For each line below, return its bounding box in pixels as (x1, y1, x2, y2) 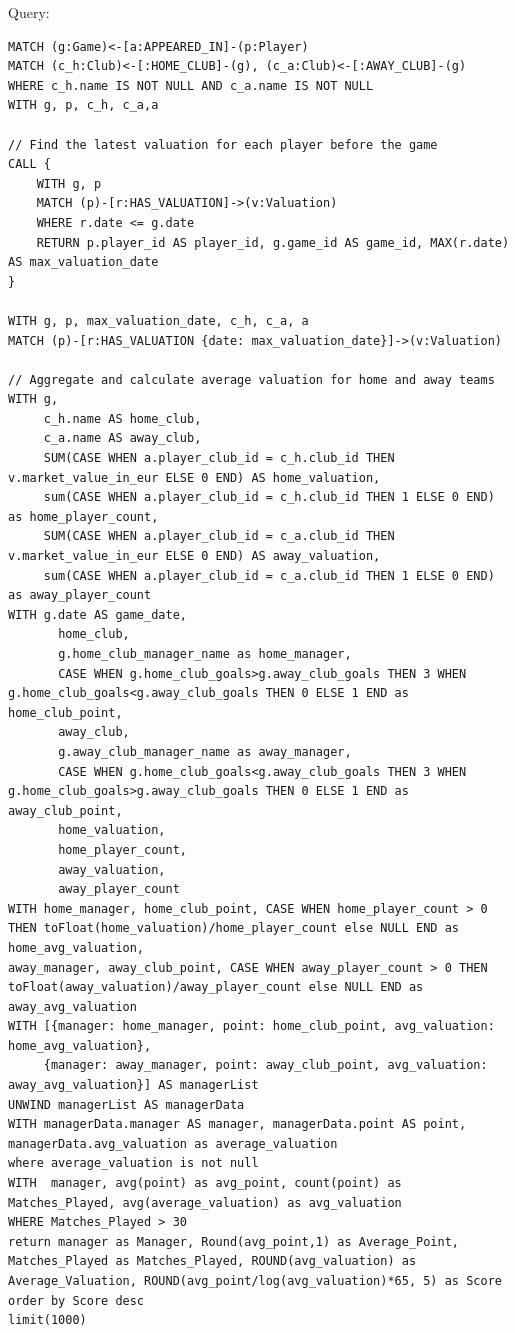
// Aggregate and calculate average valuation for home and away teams (8, 372, 495, 387)
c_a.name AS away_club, (43, 431, 202, 446)
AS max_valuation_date (8, 255, 159, 270)
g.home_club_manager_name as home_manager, (58, 647, 352, 661)
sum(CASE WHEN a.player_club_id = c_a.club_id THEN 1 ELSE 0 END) (43, 568, 495, 583)
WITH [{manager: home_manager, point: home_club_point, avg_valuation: (8, 1019, 495, 1034)
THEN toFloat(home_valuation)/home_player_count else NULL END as (8, 921, 460, 936)
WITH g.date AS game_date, (8, 607, 187, 622)
